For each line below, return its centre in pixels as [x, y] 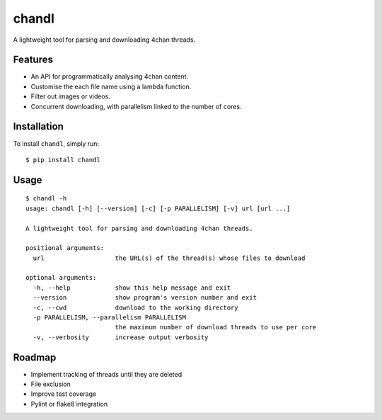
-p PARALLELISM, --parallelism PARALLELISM [110, 318]
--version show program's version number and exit [145, 298]
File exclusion [51, 384]
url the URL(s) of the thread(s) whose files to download [169, 258]
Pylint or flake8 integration [69, 404]
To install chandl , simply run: [56, 143]
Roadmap [35, 357]
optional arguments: [61, 278]
